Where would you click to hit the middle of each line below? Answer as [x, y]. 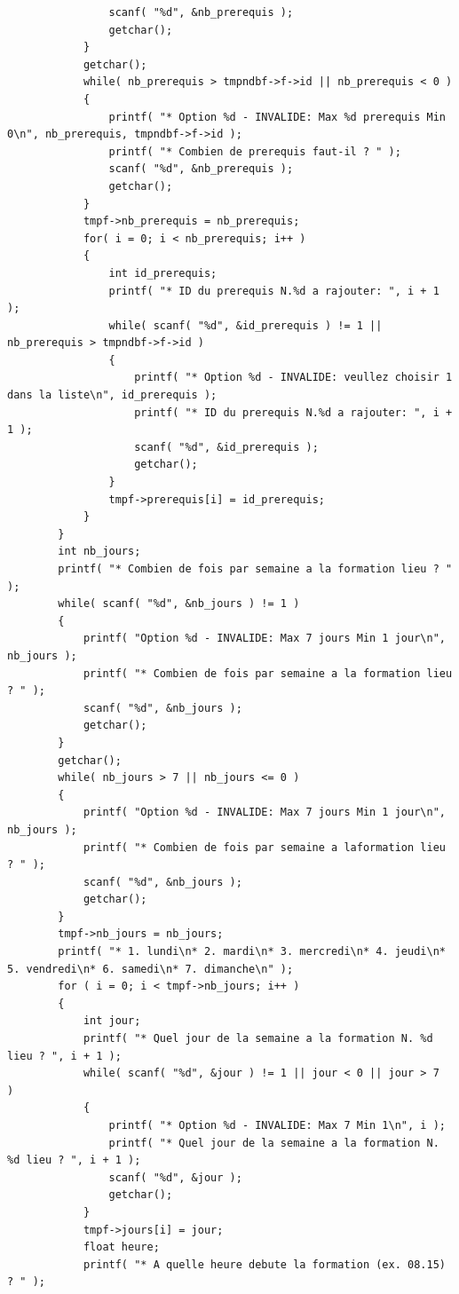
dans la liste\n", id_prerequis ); [112, 395]
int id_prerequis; [163, 273]
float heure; [121, 1247]
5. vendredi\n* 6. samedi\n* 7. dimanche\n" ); [150, 969]
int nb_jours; [99, 552]
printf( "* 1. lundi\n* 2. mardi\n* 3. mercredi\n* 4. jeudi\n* [252, 952]
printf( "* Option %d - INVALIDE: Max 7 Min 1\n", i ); [277, 1125]
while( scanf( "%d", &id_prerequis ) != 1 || [245, 325]
